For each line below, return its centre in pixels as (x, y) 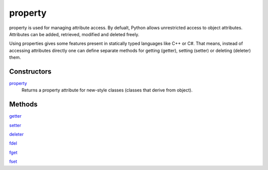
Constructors (30, 71)
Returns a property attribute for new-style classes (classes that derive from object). (107, 90)
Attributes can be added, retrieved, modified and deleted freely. (74, 34)
